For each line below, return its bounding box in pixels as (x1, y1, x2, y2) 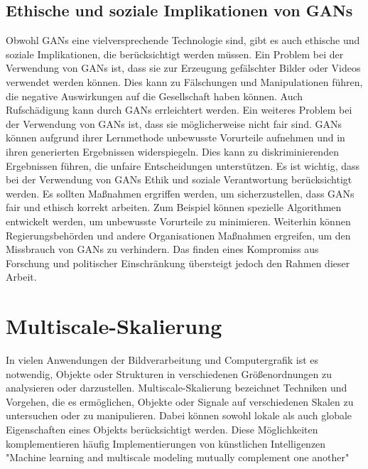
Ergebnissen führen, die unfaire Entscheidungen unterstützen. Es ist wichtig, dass (6, 158, 360, 173)
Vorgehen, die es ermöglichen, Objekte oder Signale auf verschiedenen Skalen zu (6, 394, 354, 409)
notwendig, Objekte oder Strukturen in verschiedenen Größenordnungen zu (6, 366, 332, 381)
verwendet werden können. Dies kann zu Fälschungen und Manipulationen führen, (6, 74, 363, 89)
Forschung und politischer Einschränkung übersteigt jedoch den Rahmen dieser (6, 255, 350, 270)
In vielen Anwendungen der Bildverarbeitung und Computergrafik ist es (6, 352, 319, 367)
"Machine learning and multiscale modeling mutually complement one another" (6, 450, 350, 465)
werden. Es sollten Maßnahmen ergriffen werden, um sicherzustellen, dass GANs (6, 185, 355, 200)
